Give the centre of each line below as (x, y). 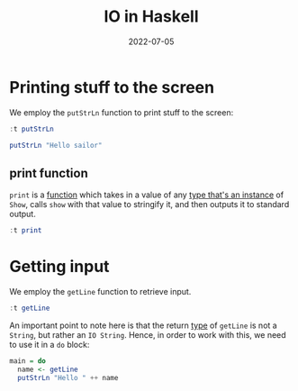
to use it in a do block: (50, 344)
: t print (26, 231)
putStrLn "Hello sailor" (56, 145)
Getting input (59, 267)
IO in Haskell (151, 17)
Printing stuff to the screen (112, 87)
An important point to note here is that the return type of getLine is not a (143, 325)
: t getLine (30, 308)
